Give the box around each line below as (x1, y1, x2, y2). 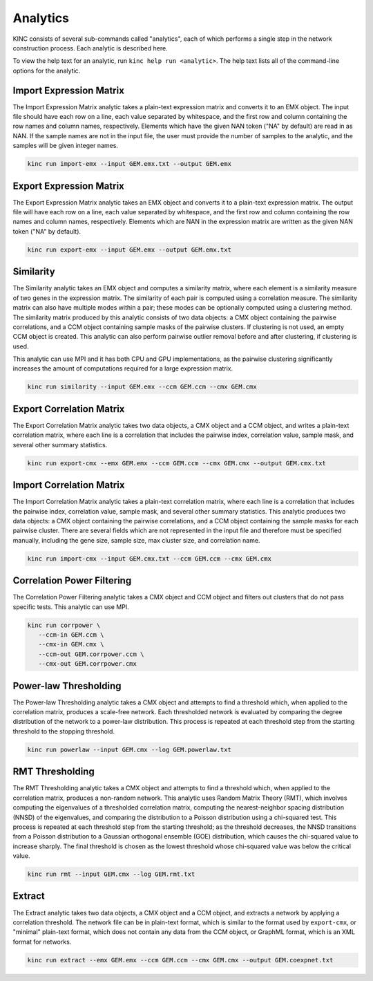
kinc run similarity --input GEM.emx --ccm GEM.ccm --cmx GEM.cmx (27, 383, 257, 391)
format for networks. (12, 937, 72, 946)
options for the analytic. (12, 66, 81, 75)
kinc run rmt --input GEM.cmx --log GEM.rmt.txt (27, 870, 195, 878)
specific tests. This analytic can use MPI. (12, 602, 129, 611)
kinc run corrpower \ (27, 621, 101, 629)
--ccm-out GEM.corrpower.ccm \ (38, 650, 144, 658)
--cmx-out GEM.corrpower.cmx (38, 660, 137, 668)
